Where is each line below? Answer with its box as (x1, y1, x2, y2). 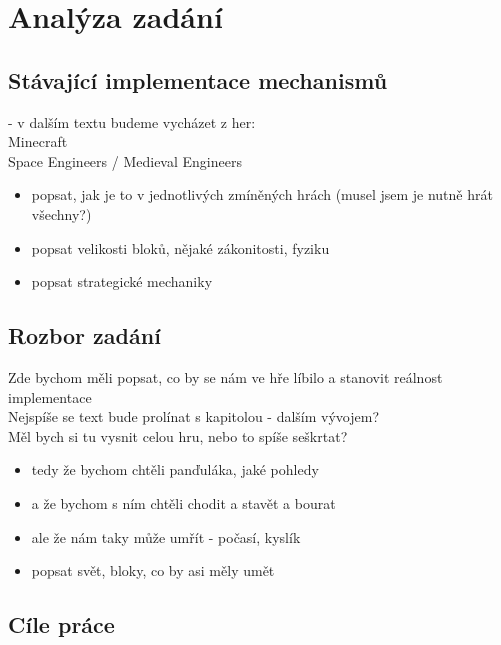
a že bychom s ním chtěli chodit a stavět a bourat (31, 492, 336, 513)
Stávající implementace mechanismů (8, 64, 388, 95)
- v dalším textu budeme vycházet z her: (8, 111, 256, 132)
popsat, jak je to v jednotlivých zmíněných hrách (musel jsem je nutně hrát (31, 184, 493, 205)
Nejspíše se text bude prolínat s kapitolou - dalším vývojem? (8, 406, 380, 427)
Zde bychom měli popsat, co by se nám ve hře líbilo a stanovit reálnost (8, 366, 443, 387)
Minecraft (8, 131, 68, 152)
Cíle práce (8, 609, 115, 640)
